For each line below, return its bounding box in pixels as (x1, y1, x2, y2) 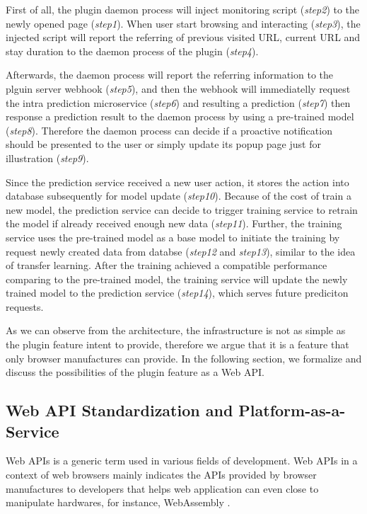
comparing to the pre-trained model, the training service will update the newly (6, 271, 348, 286)
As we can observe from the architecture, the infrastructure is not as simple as (6, 323, 346, 338)
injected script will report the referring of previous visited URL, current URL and (6, 30, 361, 45)
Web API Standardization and (6, 399, 233, 421)
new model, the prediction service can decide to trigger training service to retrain (6, 202, 358, 217)
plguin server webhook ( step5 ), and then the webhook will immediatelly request (6, 81, 351, 96)
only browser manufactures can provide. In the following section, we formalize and (6, 350, 362, 365)
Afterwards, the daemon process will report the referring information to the (6, 67, 333, 82)
